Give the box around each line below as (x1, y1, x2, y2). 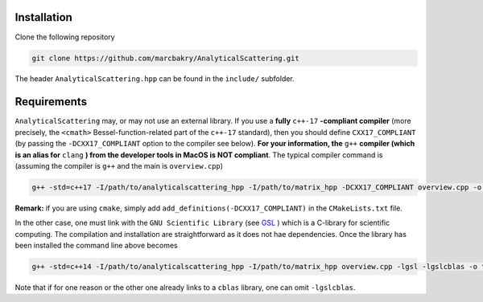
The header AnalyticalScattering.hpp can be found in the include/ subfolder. (14, 74, 295, 84)
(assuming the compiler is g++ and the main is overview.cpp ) (14, 161, 224, 170)
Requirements (14, 95, 88, 108)
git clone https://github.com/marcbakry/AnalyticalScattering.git (31, 53, 299, 63)
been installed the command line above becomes (14, 241, 178, 251)
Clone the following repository (14, 32, 116, 42)
